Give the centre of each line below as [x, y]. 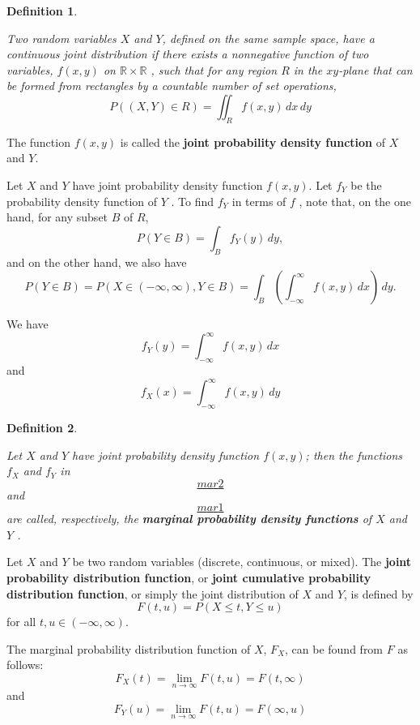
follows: [25, 665]
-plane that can [375, 69]
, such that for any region [214, 69]
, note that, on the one [355, 201]
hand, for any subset [57, 217]
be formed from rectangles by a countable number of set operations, [172, 86]
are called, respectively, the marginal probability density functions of [189, 519]
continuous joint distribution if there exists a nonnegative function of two [188, 54]
